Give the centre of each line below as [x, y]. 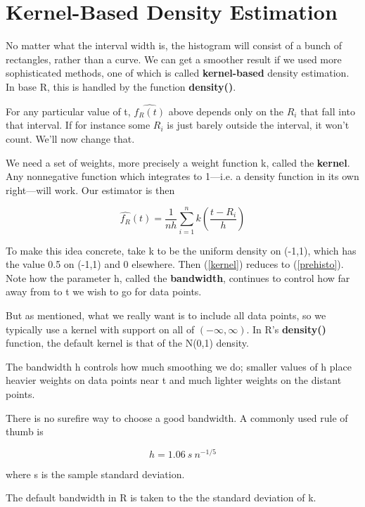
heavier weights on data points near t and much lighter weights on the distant [174, 380]
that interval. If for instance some [78, 125]
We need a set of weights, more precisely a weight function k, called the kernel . [178, 162]
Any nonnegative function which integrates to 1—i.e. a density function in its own [182, 176]
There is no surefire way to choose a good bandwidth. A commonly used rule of [177, 417]
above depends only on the [226, 111]
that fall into [328, 111]
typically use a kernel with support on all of [100, 329]
